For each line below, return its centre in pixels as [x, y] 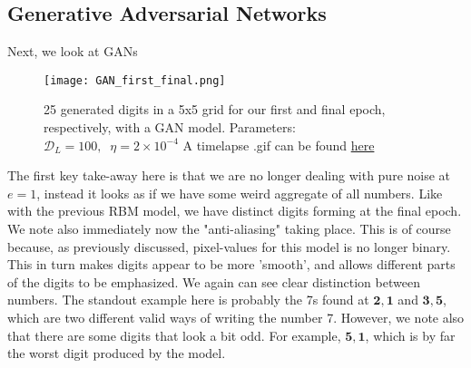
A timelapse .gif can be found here [279, 145]
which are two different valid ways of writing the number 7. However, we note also [236, 317]
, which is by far [410, 335]
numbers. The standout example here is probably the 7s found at [188, 300]
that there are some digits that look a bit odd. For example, [174, 335]
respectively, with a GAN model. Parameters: [170, 127]
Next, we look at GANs [73, 51]
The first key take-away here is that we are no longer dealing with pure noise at [229, 175]
